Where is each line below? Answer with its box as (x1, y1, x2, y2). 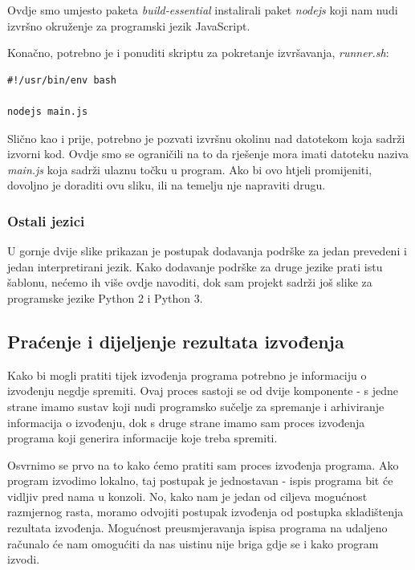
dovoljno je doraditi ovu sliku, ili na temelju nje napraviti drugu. (7, 177, 326, 193)
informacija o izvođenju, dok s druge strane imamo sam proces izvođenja (7, 413, 365, 430)
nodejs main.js (7, 105, 88, 117)
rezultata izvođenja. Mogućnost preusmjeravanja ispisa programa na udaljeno (7, 519, 388, 536)
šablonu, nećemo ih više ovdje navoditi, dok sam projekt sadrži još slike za (7, 274, 372, 291)
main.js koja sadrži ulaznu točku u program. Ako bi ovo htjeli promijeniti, (7, 161, 372, 177)
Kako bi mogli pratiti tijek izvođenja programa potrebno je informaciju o (7, 366, 367, 383)
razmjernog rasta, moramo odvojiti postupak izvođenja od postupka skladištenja (7, 503, 404, 520)
